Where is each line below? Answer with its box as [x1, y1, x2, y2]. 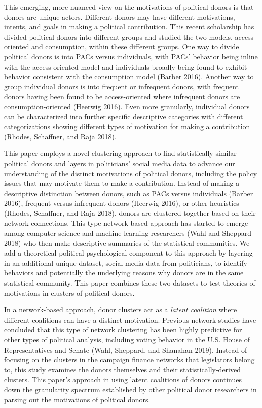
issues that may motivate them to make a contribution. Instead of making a [4, 178, 240, 189]
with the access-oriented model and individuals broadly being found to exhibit [4, 61, 247, 72]
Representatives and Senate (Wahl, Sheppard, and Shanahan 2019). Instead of [4, 344, 247, 355]
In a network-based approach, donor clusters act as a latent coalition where [4, 304, 237, 315]
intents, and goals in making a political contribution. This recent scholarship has [4, 21, 254, 32]
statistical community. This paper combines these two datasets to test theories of [4, 277, 255, 288]
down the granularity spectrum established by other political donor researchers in [4, 384, 257, 394]
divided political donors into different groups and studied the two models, [4, 31, 233, 42]
